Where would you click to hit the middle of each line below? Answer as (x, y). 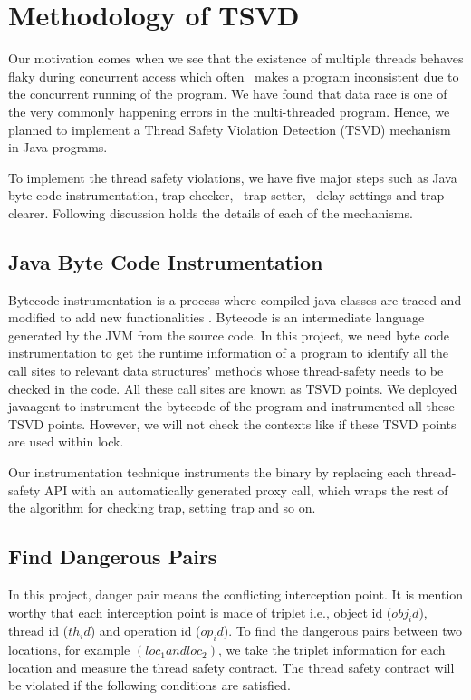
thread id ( (38, 631)
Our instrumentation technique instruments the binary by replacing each (210, 472)
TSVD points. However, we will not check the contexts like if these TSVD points (232, 423)
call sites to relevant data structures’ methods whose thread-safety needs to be (226, 371)
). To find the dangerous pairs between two (342, 631)
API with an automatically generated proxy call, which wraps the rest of (246, 489)
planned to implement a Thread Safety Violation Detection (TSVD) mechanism (230, 129)
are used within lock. (66, 441)
